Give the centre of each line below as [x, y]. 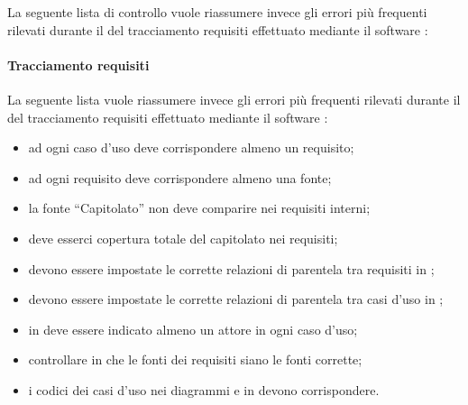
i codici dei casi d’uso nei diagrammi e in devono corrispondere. [204, 389]
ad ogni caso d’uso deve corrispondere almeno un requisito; [191, 147]
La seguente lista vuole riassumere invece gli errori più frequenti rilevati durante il [234, 99]
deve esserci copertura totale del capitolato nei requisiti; [183, 238]
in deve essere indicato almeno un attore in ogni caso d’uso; [193, 329]
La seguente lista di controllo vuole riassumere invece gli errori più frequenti [217, 12]
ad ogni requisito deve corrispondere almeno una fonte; [180, 177]
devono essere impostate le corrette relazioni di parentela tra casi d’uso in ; [236, 299]
